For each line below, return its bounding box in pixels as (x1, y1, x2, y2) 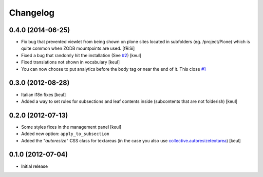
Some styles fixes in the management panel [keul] (21, 124, 122, 130)
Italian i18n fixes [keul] (21, 92, 66, 98)
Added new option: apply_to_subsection (21, 131, 110, 137)
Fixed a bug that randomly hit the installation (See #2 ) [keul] (21, 52, 142, 58)
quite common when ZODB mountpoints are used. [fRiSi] (21, 45, 135, 51)
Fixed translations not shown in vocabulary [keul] (21, 59, 120, 65)
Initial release (21, 163, 48, 169)
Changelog (9, 7, 55, 18)
